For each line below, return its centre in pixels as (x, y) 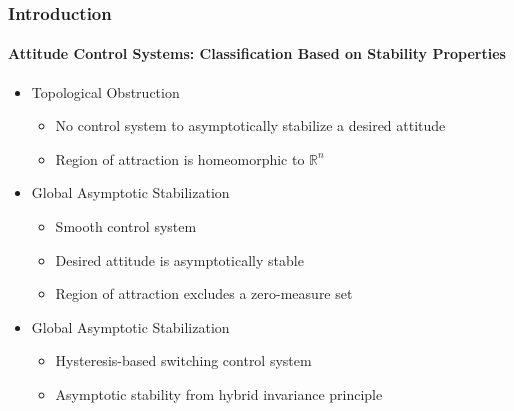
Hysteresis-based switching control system (183, 360)
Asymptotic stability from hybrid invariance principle (219, 393)
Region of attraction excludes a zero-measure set (204, 293)
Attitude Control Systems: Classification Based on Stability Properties (257, 53)
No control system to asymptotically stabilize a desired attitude (250, 125)
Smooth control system (126, 226)
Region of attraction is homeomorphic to (180, 158)
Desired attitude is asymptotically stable (179, 259)
